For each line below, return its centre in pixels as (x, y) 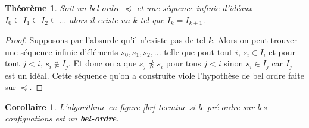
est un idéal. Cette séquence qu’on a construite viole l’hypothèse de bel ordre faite (154, 75)
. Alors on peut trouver (255, 40)
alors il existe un (100, 19)
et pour (282, 51)
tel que (152, 19)
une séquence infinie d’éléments (62, 51)
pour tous (183, 63)
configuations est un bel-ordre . (62, 118)
